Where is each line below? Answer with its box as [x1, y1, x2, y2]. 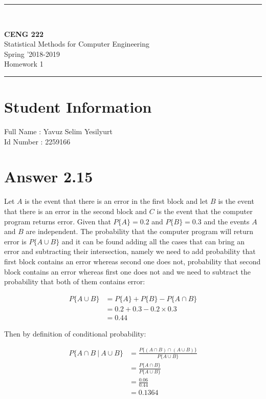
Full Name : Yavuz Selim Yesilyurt [4, 126, 113, 137]
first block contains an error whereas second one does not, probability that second [4, 256, 261, 266]
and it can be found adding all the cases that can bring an [61, 236, 245, 246]
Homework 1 [4, 58, 43, 69]
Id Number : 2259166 [4, 136, 71, 146]
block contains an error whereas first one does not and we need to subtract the [4, 266, 251, 277]
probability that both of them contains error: [4, 276, 145, 287]
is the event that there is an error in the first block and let [25, 196, 208, 206]
